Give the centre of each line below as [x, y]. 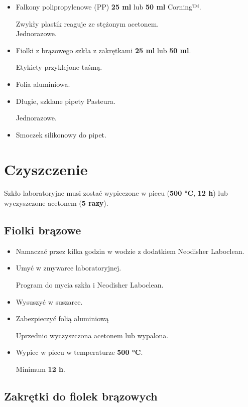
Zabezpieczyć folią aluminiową [62, 318]
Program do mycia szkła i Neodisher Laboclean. [90, 285]
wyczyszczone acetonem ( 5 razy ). [56, 203]
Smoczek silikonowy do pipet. [61, 134]
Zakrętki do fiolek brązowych [81, 396]
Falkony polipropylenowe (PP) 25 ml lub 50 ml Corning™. [108, 7]
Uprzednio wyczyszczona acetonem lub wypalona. [92, 335]
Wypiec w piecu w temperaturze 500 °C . [79, 352]
